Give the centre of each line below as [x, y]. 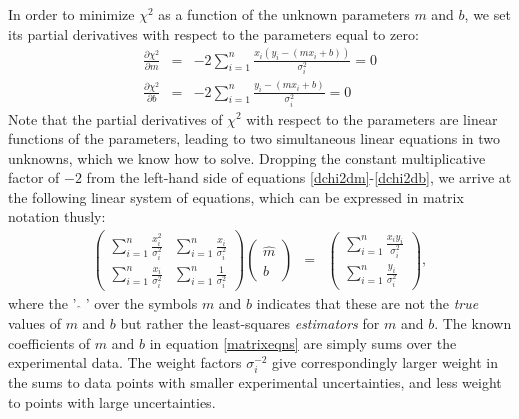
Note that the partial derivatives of [115, 118]
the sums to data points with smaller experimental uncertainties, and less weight [255, 382]
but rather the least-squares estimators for [250, 322]
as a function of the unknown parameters [284, 14]
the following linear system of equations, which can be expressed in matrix [236, 196]
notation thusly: [57, 216]
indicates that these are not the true [367, 303]
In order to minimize [71, 14]
